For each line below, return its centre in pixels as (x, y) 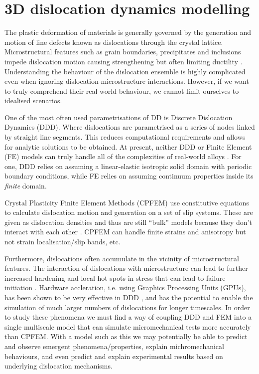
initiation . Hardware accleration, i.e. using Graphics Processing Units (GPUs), (125, 287)
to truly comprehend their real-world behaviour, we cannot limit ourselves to (122, 91)
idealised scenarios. (33, 100)
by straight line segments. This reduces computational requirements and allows (125, 137)
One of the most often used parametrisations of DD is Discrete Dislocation (119, 117)
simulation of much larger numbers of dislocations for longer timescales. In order (127, 307)
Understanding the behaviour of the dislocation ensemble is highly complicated (125, 71)
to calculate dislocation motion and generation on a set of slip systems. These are (129, 212)
